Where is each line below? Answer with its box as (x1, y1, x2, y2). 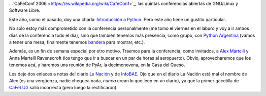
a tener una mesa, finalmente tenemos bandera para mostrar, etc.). (9, 39, 145, 45)
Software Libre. (9, 7, 40, 13)
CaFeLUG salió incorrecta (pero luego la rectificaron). (9, 85, 118, 91)
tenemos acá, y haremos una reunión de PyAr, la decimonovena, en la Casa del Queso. (9, 62, 185, 68)
